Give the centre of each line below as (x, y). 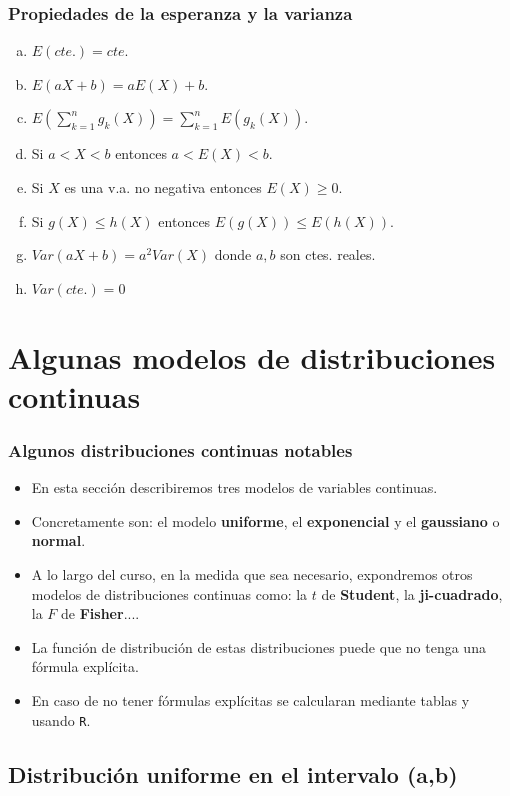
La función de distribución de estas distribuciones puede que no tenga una (258, 646)
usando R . (61, 719)
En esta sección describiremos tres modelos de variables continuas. (234, 487)
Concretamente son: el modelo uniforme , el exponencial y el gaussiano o (265, 520)
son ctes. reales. (328, 254)
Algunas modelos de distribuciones (252, 356)
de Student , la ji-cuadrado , (412, 593)
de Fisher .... (100, 613)
